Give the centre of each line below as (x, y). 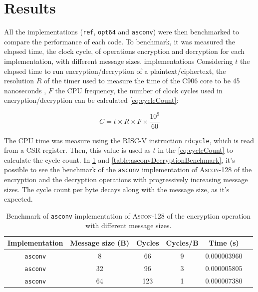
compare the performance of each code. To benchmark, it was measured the (120, 41)
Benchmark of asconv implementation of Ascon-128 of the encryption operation (129, 215)
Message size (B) (100, 243)
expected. (18, 199)
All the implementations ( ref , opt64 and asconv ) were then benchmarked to (122, 32)
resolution (19, 81)
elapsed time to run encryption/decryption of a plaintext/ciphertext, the (115, 71)
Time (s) (224, 243)
